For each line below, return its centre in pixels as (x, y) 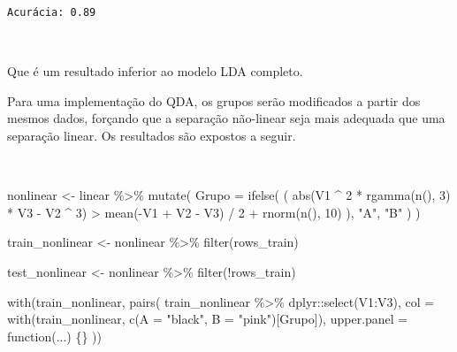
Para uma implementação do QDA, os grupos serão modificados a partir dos (214, 100)
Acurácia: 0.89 (52, 12)
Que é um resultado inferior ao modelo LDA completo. (155, 71)
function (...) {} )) (55, 336)
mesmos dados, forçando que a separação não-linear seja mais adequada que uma (226, 118)
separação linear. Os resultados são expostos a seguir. (152, 135)
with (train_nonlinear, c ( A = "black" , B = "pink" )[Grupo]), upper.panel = (208, 319)
